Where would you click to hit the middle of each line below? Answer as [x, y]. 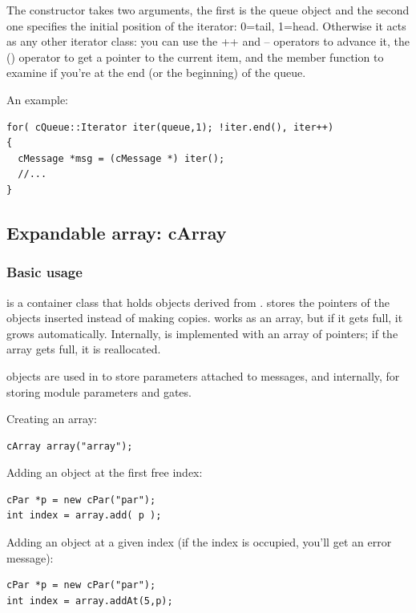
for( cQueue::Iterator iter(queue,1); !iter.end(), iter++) [170, 127]
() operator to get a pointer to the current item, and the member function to [195, 56]
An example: [37, 99]
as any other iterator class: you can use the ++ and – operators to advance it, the [208, 41]
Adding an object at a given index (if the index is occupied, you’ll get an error [199, 542]
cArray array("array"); [70, 446]
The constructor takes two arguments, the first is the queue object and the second [208, 10]
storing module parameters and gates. [99, 391]
